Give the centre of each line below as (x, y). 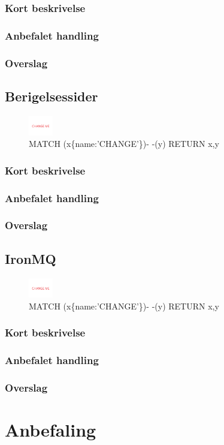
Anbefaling (51, 430)
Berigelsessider (52, 96)
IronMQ (31, 258)
